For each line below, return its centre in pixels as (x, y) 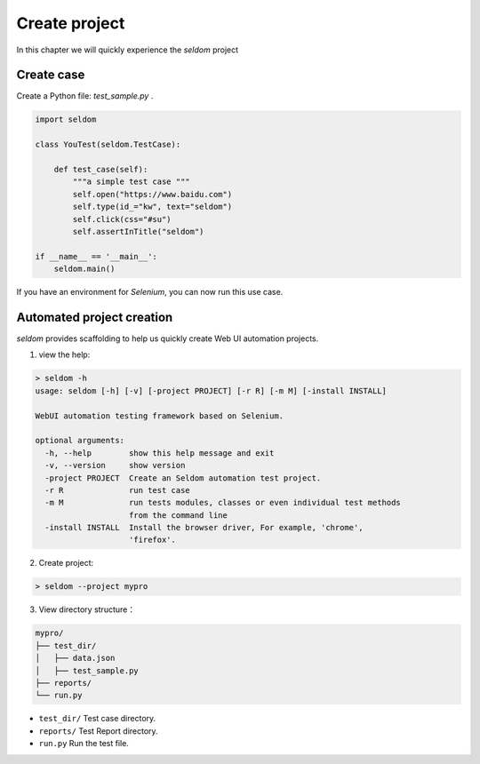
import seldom (66, 119)
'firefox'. (153, 540)
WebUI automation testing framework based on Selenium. (160, 416)
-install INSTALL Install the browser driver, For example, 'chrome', (204, 528)
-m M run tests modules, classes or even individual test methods (223, 503)
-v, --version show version (115, 466)
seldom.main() (84, 269)
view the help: (64, 354)
